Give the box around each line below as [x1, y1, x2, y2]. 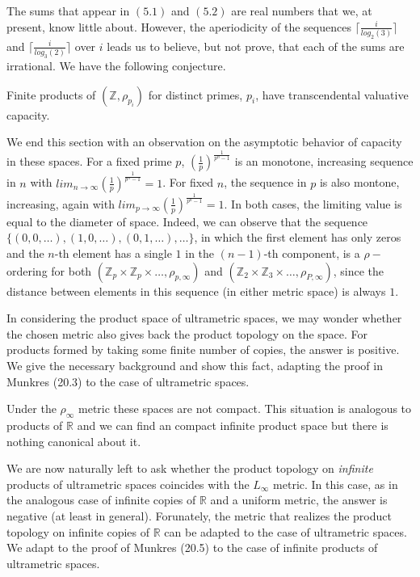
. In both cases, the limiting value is [224, 195, 402, 212]
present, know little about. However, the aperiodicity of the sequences [6, 18, 351, 35]
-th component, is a [263, 245, 360, 262]
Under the [6, 400, 57, 417]
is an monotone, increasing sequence [234, 153, 414, 170]
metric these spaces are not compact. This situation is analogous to [78, 400, 412, 417]
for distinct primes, [148, 86, 243, 103]
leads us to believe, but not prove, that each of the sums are [107, 37, 405, 54]
